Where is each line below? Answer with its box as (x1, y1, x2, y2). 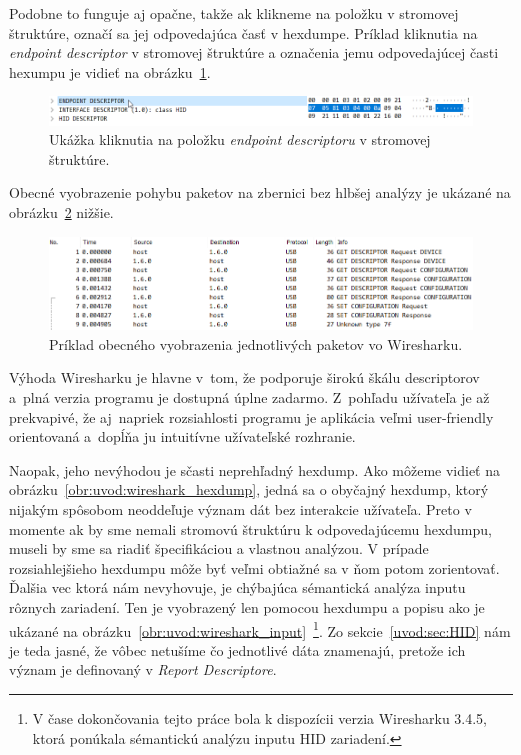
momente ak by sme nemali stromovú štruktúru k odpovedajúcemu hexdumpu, (9, 518, 492, 539)
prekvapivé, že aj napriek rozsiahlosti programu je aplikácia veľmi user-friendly (9, 406, 494, 427)
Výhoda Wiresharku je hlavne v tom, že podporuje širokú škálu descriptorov (9, 367, 480, 388)
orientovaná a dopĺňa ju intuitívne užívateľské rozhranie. (9, 426, 356, 447)
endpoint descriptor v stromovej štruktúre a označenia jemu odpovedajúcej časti (9, 42, 499, 63)
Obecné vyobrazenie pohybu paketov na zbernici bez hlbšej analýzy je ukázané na (9, 182, 511, 203)
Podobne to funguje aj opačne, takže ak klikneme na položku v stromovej (9, 3, 459, 23)
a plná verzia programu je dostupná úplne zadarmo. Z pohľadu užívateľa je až (9, 386, 490, 407)
